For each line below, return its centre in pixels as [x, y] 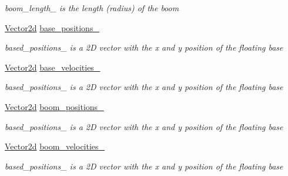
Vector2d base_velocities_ [53, 67]
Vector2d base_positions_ [52, 27]
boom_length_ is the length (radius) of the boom [92, 8]
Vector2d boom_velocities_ [55, 146]
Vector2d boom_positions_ [54, 106]
